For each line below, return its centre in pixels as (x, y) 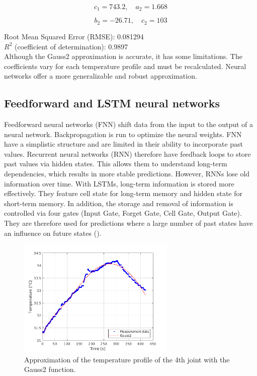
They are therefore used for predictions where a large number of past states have (128, 223)
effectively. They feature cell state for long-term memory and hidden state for (123, 193)
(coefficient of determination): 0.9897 (71, 46)
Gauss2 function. (50, 369)
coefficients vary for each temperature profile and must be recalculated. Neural (125, 66)
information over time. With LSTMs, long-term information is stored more (119, 183)
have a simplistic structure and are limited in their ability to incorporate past (124, 144)
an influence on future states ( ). (53, 233)
